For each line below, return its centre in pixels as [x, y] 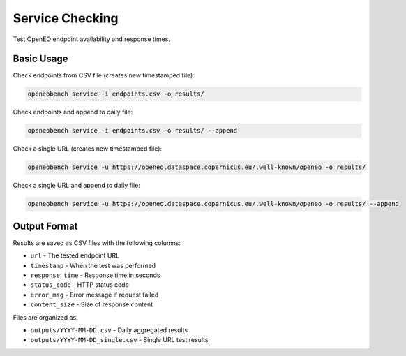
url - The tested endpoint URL [75, 255]
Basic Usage [40, 59]
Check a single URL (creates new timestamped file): [88, 149]
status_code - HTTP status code [80, 285]
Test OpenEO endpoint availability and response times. [92, 39]
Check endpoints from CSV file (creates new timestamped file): [104, 75]
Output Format [45, 226]
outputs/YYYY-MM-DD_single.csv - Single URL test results [119, 340]
